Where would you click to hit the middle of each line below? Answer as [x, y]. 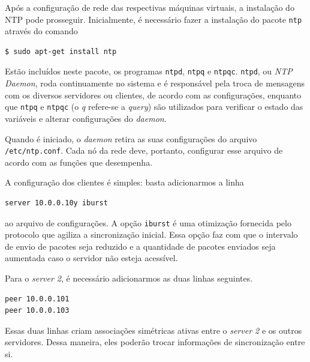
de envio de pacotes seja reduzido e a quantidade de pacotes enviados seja [140, 246]
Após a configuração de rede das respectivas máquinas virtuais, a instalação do [150, 7]
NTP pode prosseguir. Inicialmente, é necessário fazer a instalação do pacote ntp [154, 19]
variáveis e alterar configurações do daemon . [86, 118]
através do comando [41, 31]
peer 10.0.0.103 [37, 311]
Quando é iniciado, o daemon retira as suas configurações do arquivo [131, 138]
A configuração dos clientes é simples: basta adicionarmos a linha [124, 182]
